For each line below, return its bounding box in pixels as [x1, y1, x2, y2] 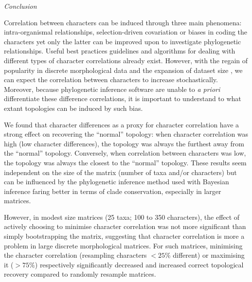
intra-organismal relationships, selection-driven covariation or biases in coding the [4, 27, 248, 37]
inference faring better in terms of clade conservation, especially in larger [4, 186, 221, 196]
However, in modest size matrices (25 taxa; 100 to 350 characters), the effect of [4, 211, 240, 222]
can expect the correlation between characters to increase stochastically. [4, 74, 218, 85]
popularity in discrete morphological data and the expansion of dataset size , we [4, 65, 243, 75]
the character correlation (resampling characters [4, 250, 147, 260]
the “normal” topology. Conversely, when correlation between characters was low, [4, 148, 246, 158]
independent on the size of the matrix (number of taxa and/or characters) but [4, 167, 237, 177]
